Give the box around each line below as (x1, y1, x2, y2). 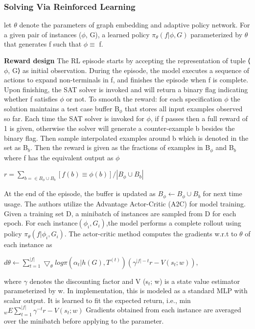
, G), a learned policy (85, 29, 150, 39)
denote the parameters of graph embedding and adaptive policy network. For (19, 20, 250, 30)
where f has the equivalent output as (4, 152, 114, 162)
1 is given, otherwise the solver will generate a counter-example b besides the (4, 123, 235, 133)
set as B (4, 142, 28, 152)
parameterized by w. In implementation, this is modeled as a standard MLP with (4, 285, 248, 296)
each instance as (4, 239, 52, 250)
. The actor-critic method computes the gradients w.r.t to (64, 228, 237, 239)
